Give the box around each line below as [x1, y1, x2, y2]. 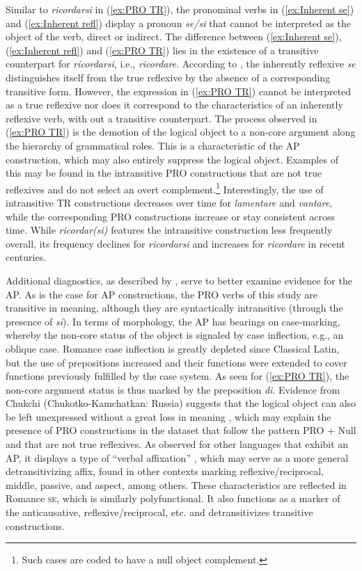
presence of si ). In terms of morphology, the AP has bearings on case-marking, [6, 314, 340, 328]
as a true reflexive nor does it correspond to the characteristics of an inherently [6, 97, 343, 112]
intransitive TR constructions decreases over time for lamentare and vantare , [6, 195, 333, 209]
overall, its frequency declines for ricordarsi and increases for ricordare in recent [6, 236, 345, 250]
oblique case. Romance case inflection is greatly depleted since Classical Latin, [6, 341, 340, 355]
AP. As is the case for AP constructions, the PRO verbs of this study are [6, 287, 317, 301]
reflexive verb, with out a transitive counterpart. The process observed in [6, 111, 317, 125]
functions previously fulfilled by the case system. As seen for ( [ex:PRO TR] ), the [6, 369, 349, 383]
